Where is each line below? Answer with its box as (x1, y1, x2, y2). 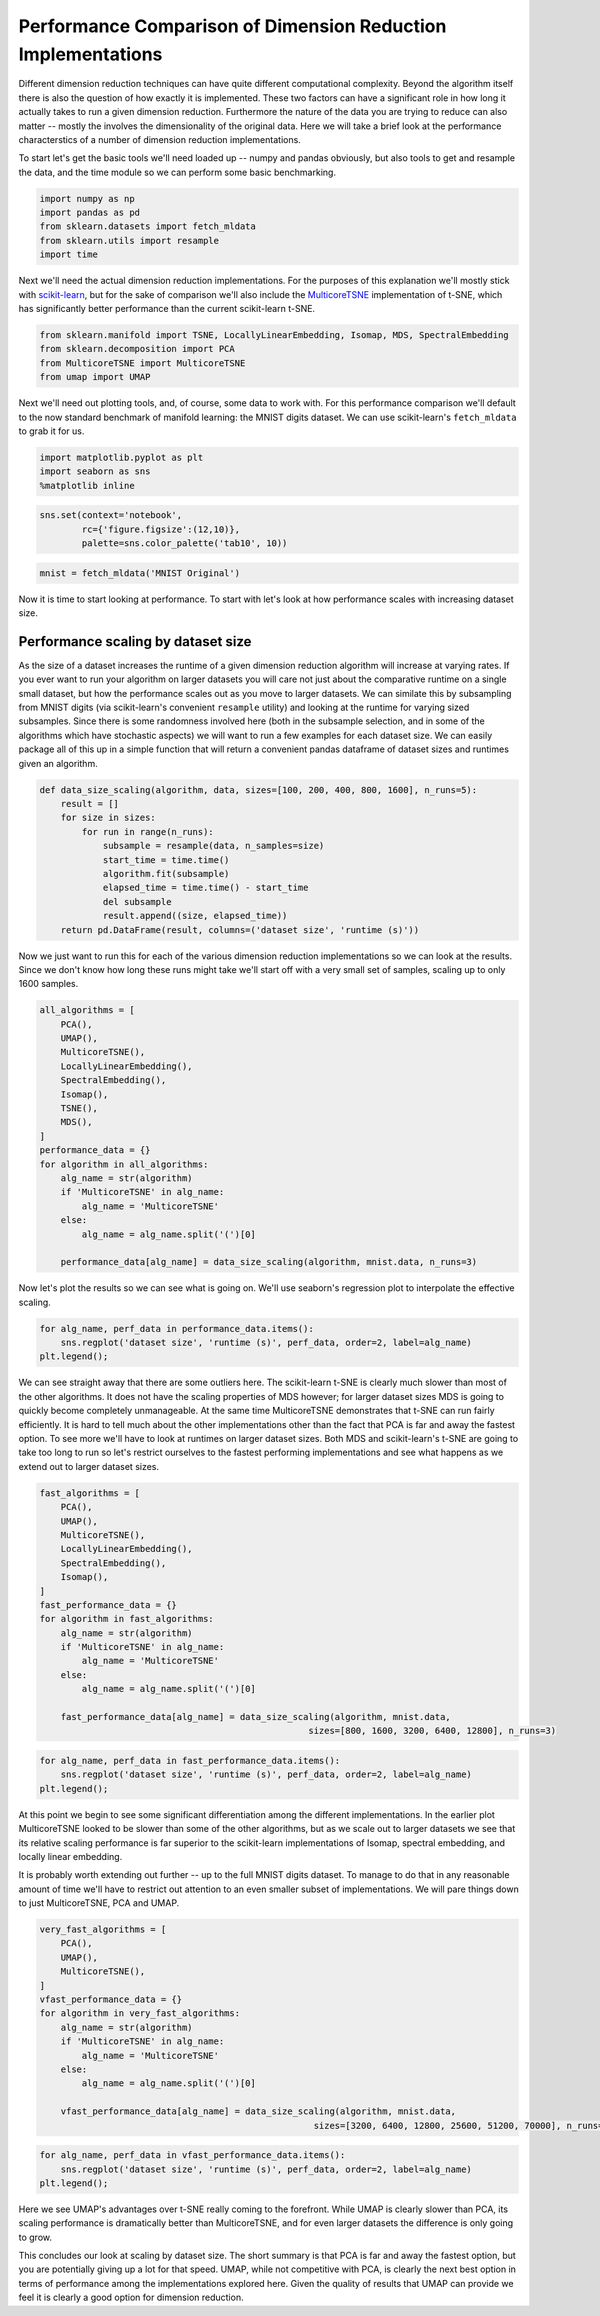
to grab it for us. (18, 425, 85, 437)
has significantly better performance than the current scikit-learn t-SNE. (18, 303, 315, 314)
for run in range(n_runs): (81, 826, 214, 837)
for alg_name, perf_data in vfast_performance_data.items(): (39, 2150, 346, 2161)
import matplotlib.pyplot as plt (39, 451, 204, 463)
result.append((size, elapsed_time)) (102, 910, 288, 922)
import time (39, 249, 99, 260)
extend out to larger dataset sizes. (18, 1460, 160, 1472)
